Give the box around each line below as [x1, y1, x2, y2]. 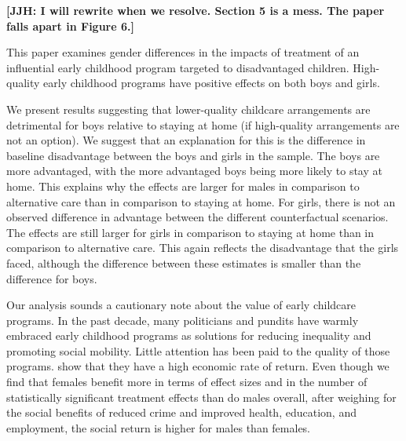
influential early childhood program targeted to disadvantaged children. [6, 59, 349, 75]
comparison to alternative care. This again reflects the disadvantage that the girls [6, 239, 399, 256]
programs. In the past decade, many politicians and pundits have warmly [6, 312, 359, 328]
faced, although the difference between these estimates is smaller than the [6, 254, 361, 271]
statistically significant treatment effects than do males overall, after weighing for [6, 388, 397, 405]
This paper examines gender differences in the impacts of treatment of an [6, 44, 360, 60]
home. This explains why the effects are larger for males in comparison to [6, 177, 360, 194]
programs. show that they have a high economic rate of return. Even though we [6, 358, 390, 374]
